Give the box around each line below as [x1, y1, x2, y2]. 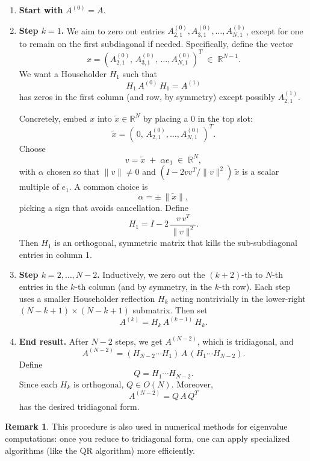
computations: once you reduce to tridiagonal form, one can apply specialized [5, 431, 290, 444]
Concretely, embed [19, 111, 87, 124]
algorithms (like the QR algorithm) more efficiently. [5, 444, 195, 456]
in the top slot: [197, 111, 253, 124]
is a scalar [242, 165, 279, 178]
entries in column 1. [19, 248, 92, 260]
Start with [19, 4, 63, 16]
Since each [19, 377, 58, 390]
